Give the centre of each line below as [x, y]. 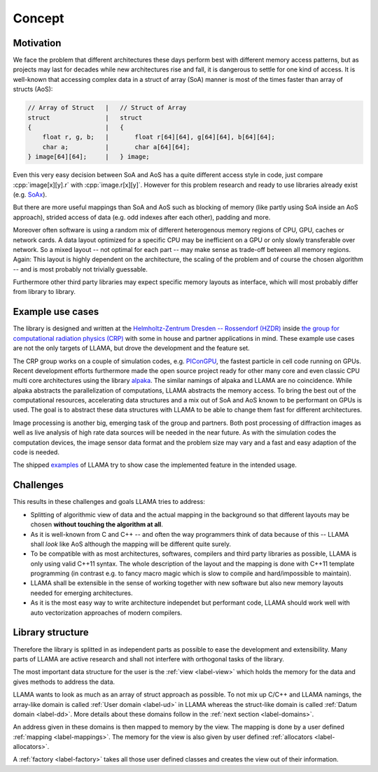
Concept [38, 18]
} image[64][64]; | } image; [89, 157]
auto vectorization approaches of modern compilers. [106, 612]
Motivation [37, 43]
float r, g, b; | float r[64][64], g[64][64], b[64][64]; [159, 137]
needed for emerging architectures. [82, 593]
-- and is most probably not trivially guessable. [80, 269]
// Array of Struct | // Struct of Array [107, 108]
